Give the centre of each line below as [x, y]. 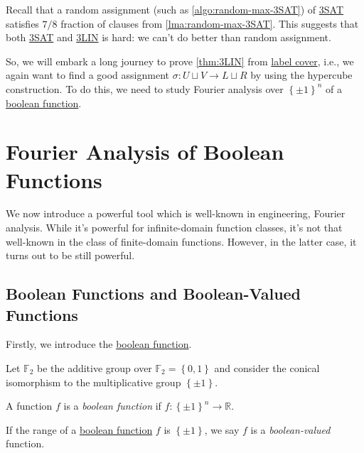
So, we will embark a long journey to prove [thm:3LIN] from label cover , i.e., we [180, 61]
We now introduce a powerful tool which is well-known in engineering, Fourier [176, 213]
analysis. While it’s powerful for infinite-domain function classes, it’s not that [174, 228]
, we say [222, 429]
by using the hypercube [301, 75]
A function [29, 406]
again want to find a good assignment [87, 75]
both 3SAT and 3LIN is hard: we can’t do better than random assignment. [168, 37]
